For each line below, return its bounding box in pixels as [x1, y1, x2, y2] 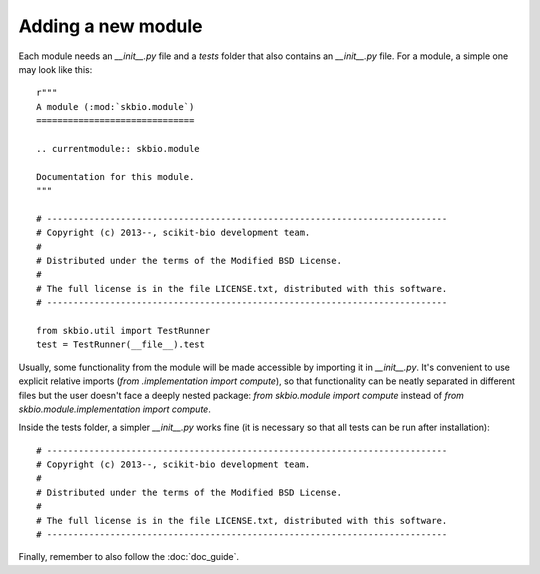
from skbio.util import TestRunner [36, 325, 211, 336]
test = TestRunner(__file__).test [36, 339, 205, 350]
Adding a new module [18, 15, 204, 37]
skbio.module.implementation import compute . [18, 403, 212, 415]
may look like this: [18, 63, 93, 75]
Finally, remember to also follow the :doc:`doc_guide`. [18, 551, 240, 563]
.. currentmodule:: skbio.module [36, 143, 200, 154]
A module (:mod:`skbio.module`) [36, 101, 195, 112]
